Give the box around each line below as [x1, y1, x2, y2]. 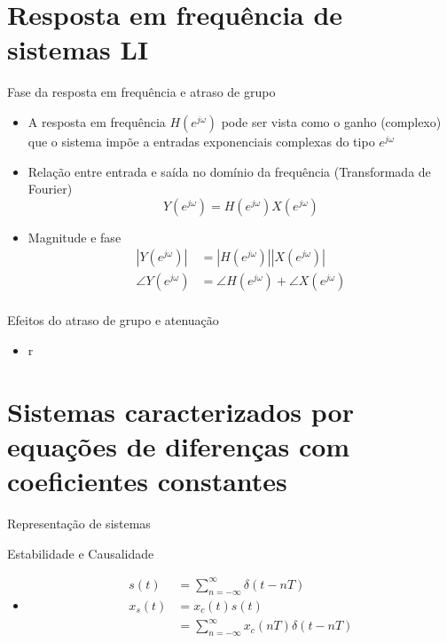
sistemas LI [7, 31, 149, 67]
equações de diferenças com [7, 427, 350, 464]
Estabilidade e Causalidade [7, 544, 154, 562]
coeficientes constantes [7, 463, 287, 499]
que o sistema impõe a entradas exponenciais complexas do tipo [27, 131, 375, 150]
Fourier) [27, 179, 73, 198]
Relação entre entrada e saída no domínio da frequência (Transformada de [27, 162, 431, 180]
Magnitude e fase [27, 227, 122, 246]
